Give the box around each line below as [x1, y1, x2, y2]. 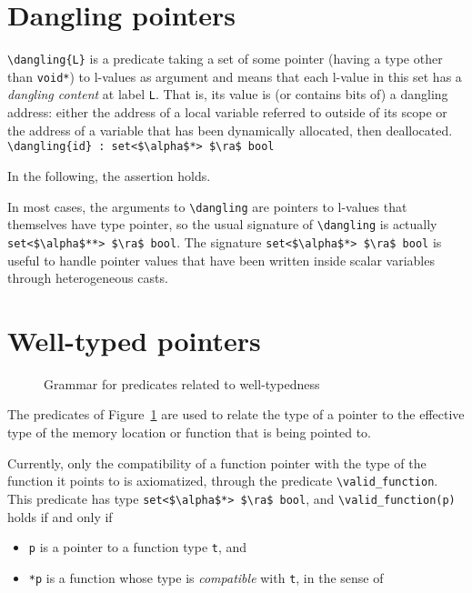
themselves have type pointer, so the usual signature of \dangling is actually [7, 215, 437, 234]
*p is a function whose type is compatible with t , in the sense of [28, 568, 384, 587]
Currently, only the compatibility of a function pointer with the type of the [7, 453, 427, 472]
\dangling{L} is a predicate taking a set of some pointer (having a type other [7, 49, 443, 68]
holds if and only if [7, 507, 113, 526]
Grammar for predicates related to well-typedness [44, 374, 320, 393]
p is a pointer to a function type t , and [28, 538, 247, 557]
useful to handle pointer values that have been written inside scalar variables [7, 250, 435, 269]
